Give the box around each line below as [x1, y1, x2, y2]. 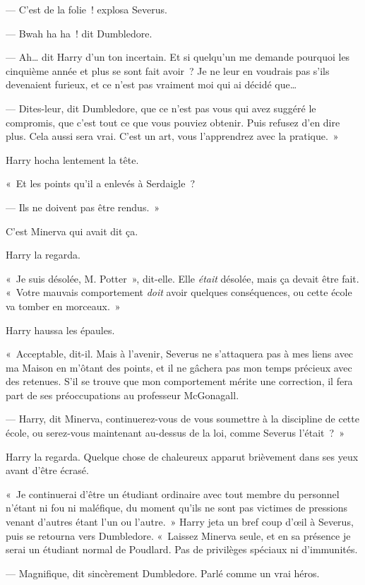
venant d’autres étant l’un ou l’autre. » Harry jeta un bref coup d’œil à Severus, [6, 514, 354, 529]
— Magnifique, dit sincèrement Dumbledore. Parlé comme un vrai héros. [6, 565, 320, 580]
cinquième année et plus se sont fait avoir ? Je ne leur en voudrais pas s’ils [6, 63, 330, 78]
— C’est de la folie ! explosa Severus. [6, 2, 167, 16]
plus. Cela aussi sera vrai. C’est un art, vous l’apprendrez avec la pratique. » [6, 129, 339, 143]
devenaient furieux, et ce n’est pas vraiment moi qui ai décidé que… [6, 77, 297, 92]
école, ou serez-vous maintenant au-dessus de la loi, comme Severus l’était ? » [6, 425, 345, 440]
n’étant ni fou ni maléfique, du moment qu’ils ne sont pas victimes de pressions [6, 500, 347, 515]
